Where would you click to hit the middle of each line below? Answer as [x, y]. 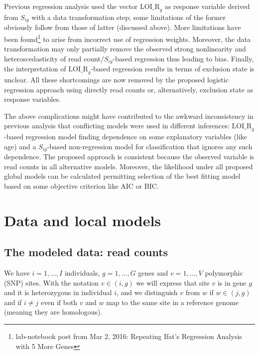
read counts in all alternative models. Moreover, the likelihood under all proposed [129, 166]
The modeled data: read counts [86, 252]
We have [17, 273]
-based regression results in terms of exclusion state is [173, 69]
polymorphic [224, 273]
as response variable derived [207, 6]
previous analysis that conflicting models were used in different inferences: [117, 126]
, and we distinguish [147, 292]
